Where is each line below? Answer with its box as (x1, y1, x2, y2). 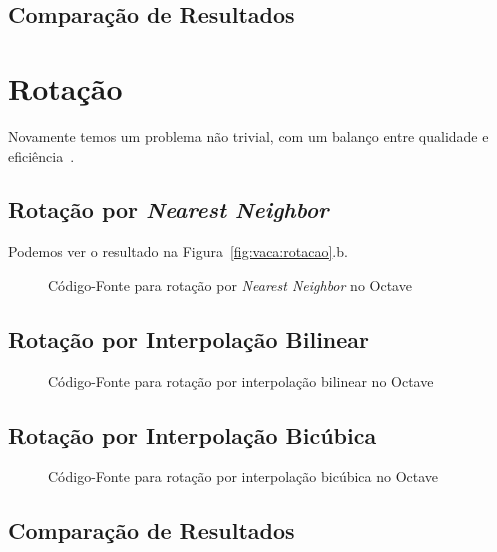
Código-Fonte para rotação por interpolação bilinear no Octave (48, 370, 434, 391)
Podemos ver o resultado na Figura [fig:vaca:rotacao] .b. (8, 241, 348, 262)
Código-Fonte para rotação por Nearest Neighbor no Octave (48, 274, 412, 295)
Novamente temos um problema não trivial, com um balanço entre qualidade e (8, 125, 489, 146)
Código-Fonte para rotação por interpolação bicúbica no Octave (48, 466, 439, 487)
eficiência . (8, 145, 75, 166)
